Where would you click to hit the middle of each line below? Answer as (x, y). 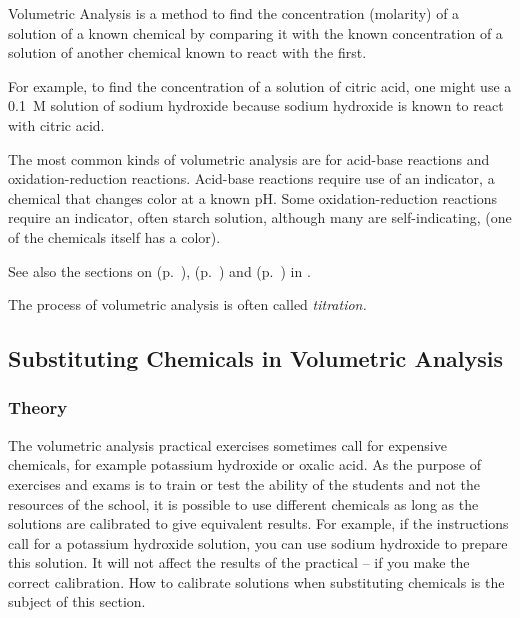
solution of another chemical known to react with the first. (187, 52)
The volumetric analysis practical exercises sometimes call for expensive (227, 444)
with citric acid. (56, 124)
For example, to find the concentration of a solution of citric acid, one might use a (260, 85)
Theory (38, 407)
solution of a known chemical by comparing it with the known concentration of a (255, 32)
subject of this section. (77, 601)
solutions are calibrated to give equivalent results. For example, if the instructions (258, 523)
